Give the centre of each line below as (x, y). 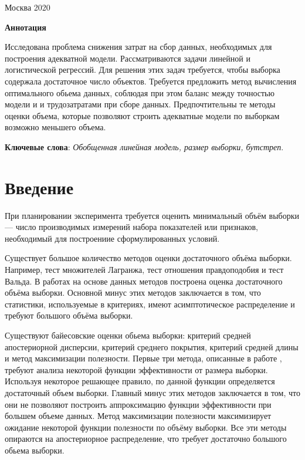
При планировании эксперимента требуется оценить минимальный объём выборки (152, 215)
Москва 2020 (28, 7)
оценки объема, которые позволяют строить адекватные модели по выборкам (142, 115)
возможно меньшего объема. (55, 127)
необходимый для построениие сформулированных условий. (112, 238)
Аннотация (26, 27)
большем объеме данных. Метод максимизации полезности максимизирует (138, 416)
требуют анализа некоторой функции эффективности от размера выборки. (136, 369)
